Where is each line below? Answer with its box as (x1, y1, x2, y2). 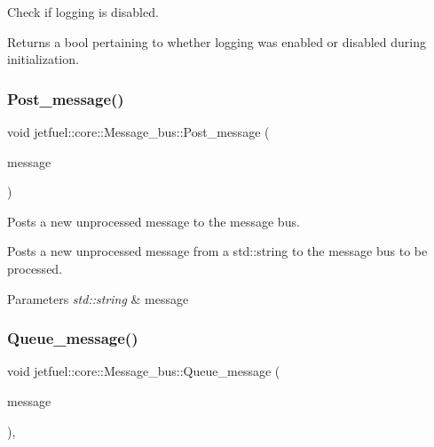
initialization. (7, 50, 79, 68)
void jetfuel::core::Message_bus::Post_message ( (7, 123, 270, 140)
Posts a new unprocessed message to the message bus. (7, 212, 300, 230)
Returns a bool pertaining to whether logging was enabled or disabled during (7, 32, 427, 51)
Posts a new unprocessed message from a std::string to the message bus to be (7, 242, 428, 260)
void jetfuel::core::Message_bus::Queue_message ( (7, 362, 280, 380)
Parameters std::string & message (7, 289, 189, 307)
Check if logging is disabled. (7, 3, 159, 20)
